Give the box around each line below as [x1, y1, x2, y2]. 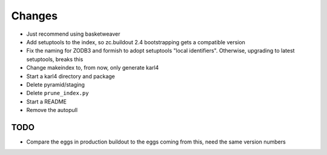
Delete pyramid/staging [26, 81, 85, 88]
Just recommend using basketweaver [26, 30, 121, 38]
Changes [11, 9, 58, 22]
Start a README [26, 97, 67, 105]
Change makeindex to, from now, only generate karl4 [26, 64, 159, 71]
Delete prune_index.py [26, 90, 89, 97]
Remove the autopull [26, 107, 78, 114]
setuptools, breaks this [26, 55, 84, 63]
